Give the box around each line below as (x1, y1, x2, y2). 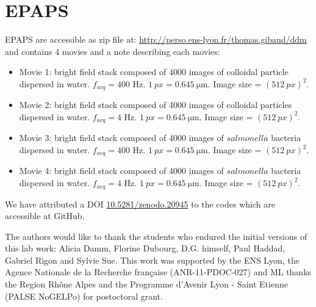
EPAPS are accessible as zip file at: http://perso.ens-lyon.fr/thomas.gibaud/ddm (5, 33, 307, 46)
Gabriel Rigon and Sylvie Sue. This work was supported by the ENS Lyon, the (5, 253, 300, 266)
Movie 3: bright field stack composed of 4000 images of (19, 131, 224, 144)
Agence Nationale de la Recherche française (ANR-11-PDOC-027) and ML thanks (5, 265, 312, 278)
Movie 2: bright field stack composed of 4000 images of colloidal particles (19, 98, 292, 111)
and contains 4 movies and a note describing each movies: (5, 45, 220, 57)
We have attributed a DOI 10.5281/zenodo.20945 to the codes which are (5, 197, 275, 210)
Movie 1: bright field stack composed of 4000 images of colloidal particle (19, 65, 289, 78)
